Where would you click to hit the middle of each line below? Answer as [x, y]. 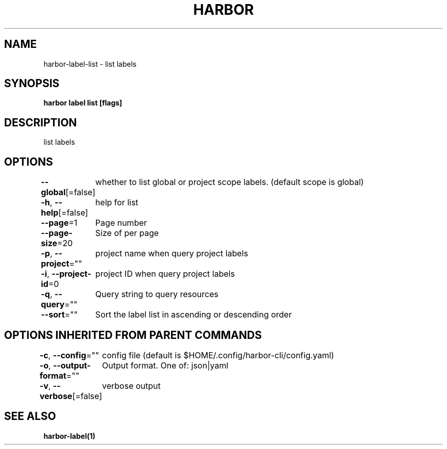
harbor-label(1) [69, 436]
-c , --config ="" [69, 355]
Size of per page [127, 233]
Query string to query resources [157, 294]
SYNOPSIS [32, 84]
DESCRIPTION [41, 122]
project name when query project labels [172, 254]
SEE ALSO [30, 416]
